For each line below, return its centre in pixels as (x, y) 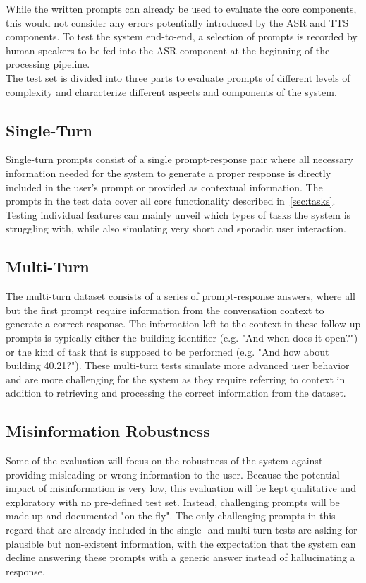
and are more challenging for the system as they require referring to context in (176, 379)
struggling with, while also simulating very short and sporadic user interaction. (176, 228)
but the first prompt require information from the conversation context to (165, 309)
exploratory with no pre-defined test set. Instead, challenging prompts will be (173, 501)
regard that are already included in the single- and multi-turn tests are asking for (182, 530)
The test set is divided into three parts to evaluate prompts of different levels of (178, 77)
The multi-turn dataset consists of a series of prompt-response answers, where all (181, 296)
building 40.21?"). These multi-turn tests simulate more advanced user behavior (178, 365)
